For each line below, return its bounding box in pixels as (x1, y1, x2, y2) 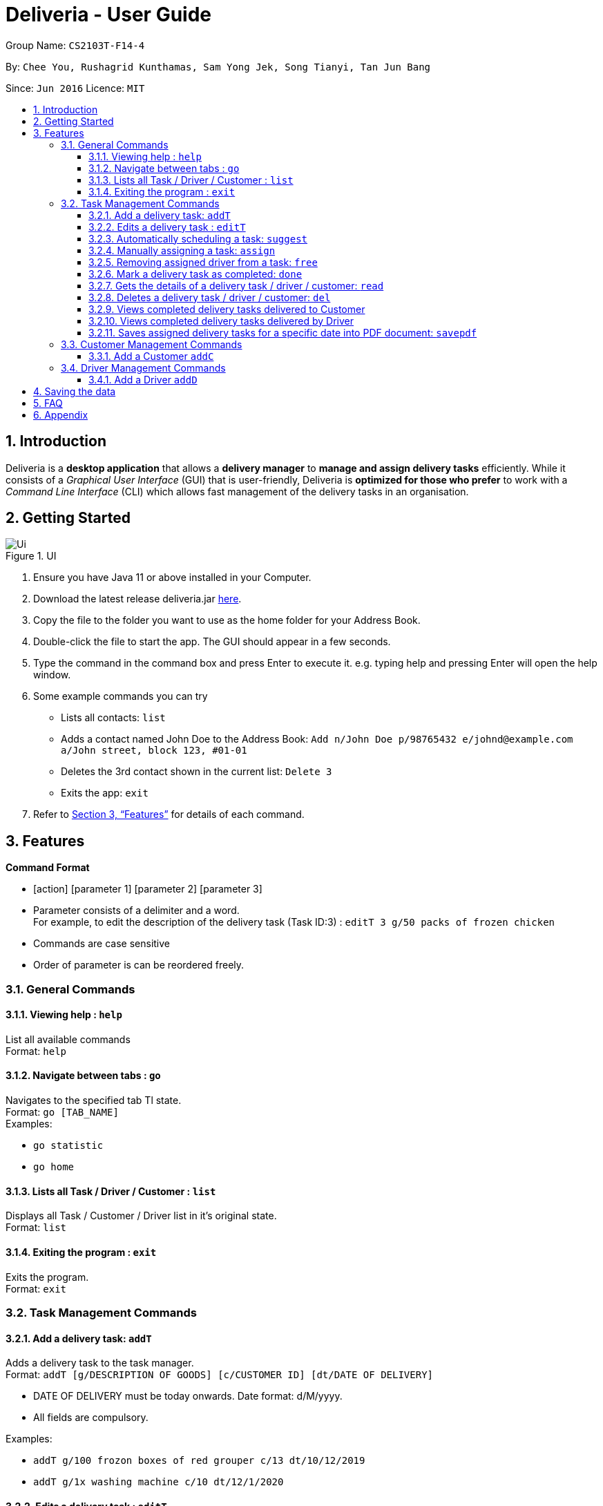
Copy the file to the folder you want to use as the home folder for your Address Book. (33, 614, 421, 627)
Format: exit (6, 1282, 66, 1295)
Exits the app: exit (61, 787, 149, 799)
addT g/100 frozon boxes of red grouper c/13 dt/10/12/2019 (33, 1455, 365, 1467)
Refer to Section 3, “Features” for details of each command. (33, 808, 305, 821)
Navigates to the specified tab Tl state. (6, 1094, 182, 1107)
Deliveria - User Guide (6, 3, 212, 26)
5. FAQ (33, 397, 63, 409)
